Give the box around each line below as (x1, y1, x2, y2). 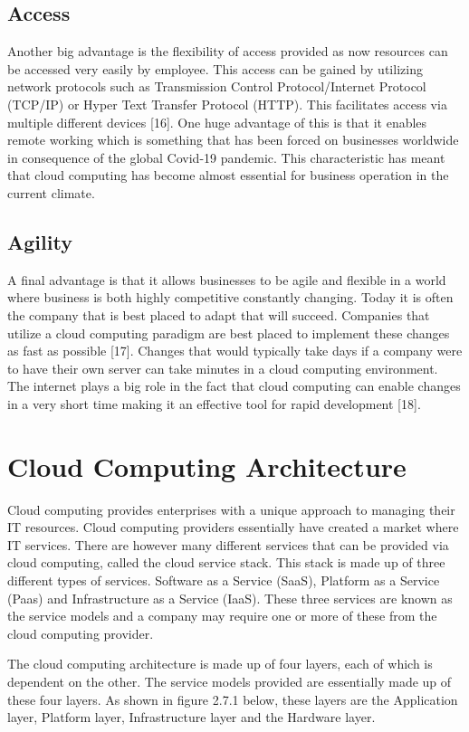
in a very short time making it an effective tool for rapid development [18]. (7, 394, 421, 413)
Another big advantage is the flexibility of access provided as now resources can (7, 42, 448, 61)
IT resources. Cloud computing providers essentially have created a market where (7, 518, 459, 537)
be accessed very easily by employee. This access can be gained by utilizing (7, 59, 423, 78)
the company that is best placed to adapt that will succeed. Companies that (7, 305, 430, 324)
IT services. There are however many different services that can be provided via (7, 535, 449, 554)
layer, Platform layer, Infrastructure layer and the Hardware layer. (7, 708, 376, 727)
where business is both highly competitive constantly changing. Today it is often (7, 288, 454, 307)
